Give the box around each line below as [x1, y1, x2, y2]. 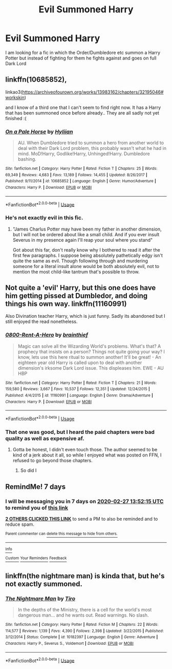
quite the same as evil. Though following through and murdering [12, 258, 148, 264]
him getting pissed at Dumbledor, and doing [5, 292, 148, 300]
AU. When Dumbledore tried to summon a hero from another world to [17, 140, 164, 146]
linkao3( [5, 89, 23, 95]
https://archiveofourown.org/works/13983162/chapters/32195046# [22, 89, 164, 95]
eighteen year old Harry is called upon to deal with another [17, 359, 142, 366]
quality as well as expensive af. [5, 435, 84, 442]
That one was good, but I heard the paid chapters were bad [5, 428, 155, 435]
